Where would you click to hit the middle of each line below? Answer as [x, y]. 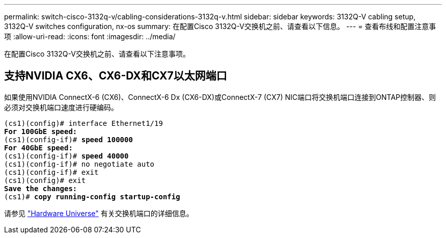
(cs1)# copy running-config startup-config [92, 196]
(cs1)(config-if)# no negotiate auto [79, 164]
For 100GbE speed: [41, 131]
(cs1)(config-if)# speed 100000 [68, 139]
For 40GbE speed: [38, 148]
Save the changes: [41, 188]
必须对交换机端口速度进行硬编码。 [61, 107]
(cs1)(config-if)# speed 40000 [66, 156]
